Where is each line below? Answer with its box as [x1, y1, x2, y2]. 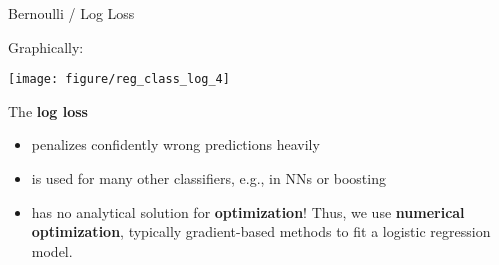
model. [31, 240, 73, 261]
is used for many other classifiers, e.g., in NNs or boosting [31, 168, 386, 189]
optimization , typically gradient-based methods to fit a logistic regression [31, 221, 491, 242]
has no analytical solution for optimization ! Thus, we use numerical [31, 201, 465, 222]
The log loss [8, 100, 88, 121]
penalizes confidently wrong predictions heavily [31, 134, 320, 155]
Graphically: [8, 36, 84, 57]
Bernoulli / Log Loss [8, 3, 135, 23]
